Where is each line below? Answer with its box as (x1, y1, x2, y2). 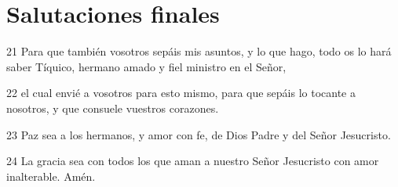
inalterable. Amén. (6, 167, 96, 184)
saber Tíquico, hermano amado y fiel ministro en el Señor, (6, 58, 287, 74)
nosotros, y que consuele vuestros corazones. (6, 99, 219, 116)
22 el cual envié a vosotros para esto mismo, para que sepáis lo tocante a (6, 85, 356, 101)
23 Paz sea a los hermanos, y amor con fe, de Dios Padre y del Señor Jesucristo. (6, 126, 391, 142)
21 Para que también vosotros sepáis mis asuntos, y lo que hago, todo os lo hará (6, 43, 392, 59)
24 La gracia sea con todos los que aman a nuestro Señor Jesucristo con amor (6, 153, 379, 169)
